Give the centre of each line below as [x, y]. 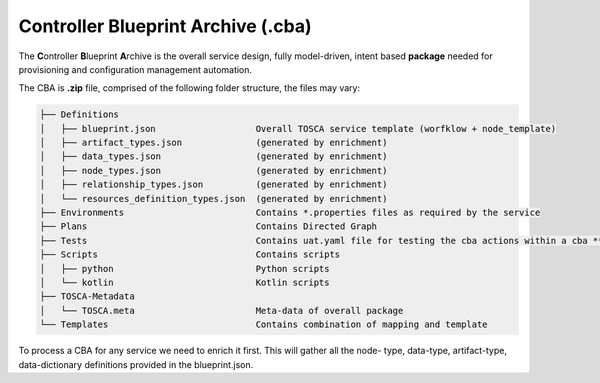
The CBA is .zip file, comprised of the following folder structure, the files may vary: [189, 88]
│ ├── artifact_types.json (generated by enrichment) [213, 143]
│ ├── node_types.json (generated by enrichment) [213, 170]
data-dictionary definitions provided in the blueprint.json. [136, 364]
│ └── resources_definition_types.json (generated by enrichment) [213, 198]
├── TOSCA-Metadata [87, 296]
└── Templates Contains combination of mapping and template [264, 324]
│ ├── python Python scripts [184, 268]
